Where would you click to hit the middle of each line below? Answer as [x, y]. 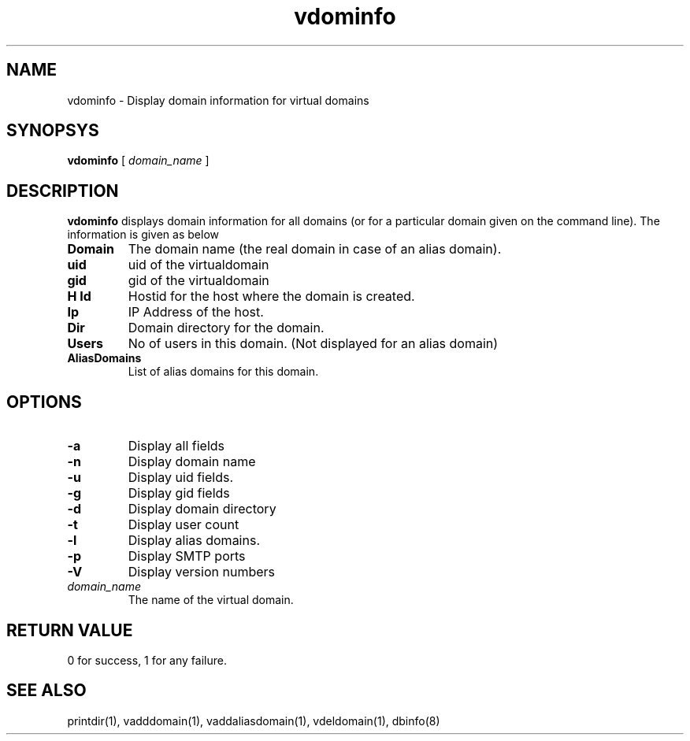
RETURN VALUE [70, 630]
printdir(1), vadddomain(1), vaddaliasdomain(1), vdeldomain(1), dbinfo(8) [254, 721]
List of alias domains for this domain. [223, 372]
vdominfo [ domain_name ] [138, 161]
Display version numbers [201, 572]
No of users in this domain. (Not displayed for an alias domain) [313, 344]
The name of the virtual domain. [211, 600]
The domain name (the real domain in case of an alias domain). [315, 249]
